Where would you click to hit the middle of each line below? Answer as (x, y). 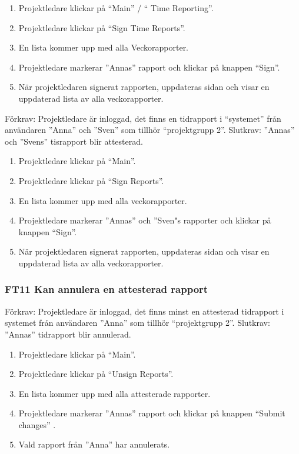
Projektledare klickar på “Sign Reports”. (91, 180)
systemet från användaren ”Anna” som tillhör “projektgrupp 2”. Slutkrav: (137, 323)
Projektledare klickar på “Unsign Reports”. (96, 374)
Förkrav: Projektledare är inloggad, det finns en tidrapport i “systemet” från (143, 118)
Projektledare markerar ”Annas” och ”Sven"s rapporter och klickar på (145, 220)
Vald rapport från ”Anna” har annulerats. (94, 444)
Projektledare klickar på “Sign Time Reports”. (102, 27)
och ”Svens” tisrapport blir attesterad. (74, 141)
